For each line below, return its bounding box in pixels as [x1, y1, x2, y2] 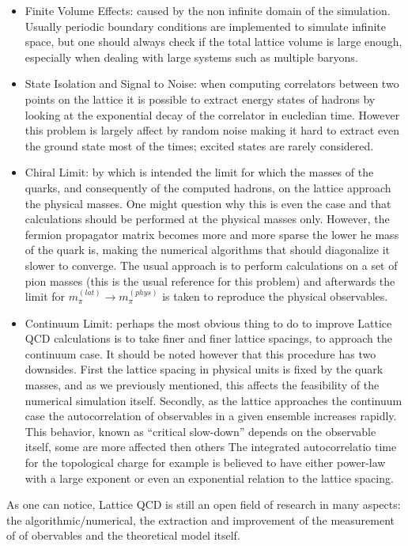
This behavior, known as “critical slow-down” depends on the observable [25, 423, 376, 439]
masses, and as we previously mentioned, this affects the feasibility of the [25, 377, 380, 393]
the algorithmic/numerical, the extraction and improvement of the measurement [6, 511, 395, 528]
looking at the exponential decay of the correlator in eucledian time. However [25, 106, 400, 123]
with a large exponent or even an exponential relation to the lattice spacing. [25, 469, 394, 486]
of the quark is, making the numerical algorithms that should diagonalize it [25, 241, 391, 258]
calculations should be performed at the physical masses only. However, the [25, 210, 390, 227]
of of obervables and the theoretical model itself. [6, 527, 240, 544]
